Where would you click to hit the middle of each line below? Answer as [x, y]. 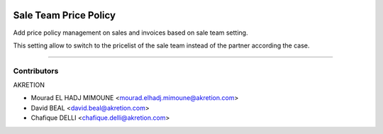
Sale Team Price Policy [65, 15]
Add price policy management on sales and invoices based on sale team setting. [131, 33]
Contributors [36, 71]
